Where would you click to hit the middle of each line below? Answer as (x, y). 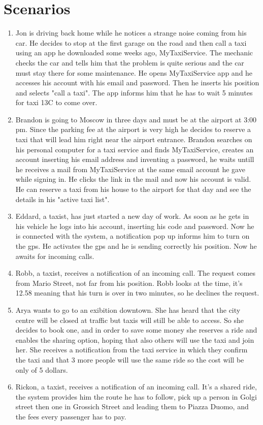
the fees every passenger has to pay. (71, 416)
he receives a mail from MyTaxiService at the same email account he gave (130, 169)
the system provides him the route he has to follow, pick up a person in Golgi (136, 396)
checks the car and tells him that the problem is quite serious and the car (130, 62)
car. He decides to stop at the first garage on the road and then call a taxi (131, 42)
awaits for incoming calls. (55, 256)
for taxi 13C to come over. (56, 102)
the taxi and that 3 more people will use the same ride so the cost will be (130, 359)
